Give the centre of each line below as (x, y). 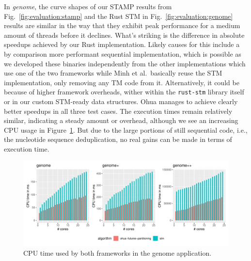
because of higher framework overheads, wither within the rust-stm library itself (124, 92)
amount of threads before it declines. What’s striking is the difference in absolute (124, 35)
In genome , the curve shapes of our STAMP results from (88, 6)
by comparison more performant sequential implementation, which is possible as (123, 54)
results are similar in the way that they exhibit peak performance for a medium (122, 25)
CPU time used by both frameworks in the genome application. (118, 253)
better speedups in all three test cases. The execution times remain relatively (118, 111)
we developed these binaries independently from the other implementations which (125, 63)
